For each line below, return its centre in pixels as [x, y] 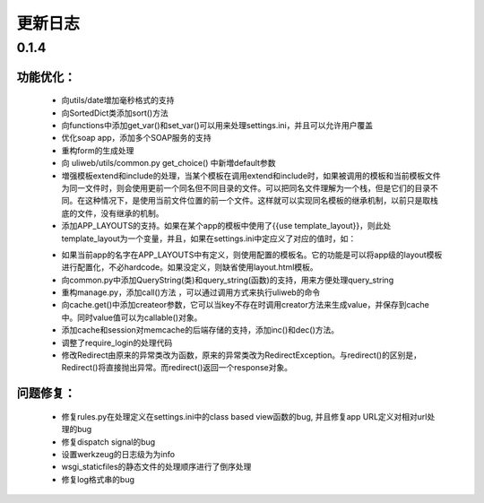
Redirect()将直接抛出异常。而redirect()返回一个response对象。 [177, 368]
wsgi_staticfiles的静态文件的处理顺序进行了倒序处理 [156, 467]
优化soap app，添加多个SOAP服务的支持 [137, 138]
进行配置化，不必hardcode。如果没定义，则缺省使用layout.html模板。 [190, 267]
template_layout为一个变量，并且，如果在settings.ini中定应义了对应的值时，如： [209, 238]
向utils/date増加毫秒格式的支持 [118, 100]
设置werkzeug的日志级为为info [118, 454]
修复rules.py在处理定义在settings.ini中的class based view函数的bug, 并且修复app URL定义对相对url [244, 416]
